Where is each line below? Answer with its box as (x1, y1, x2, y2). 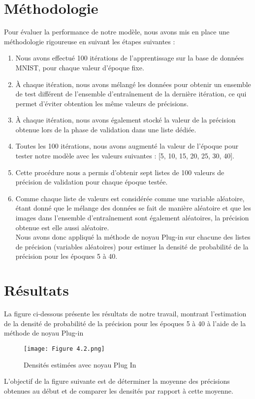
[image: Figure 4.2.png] (24, 345, 105, 352)
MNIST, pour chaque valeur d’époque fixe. (15, 62, 144, 72)
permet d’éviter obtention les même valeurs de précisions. (15, 98, 189, 108)
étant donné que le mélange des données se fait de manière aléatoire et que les (15, 203, 251, 213)
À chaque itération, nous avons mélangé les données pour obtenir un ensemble (15, 79, 251, 89)
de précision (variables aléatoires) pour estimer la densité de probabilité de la (15, 241, 249, 251)
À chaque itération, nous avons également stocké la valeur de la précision (15, 115, 236, 125)
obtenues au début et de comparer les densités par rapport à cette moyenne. (4, 385, 233, 396)
